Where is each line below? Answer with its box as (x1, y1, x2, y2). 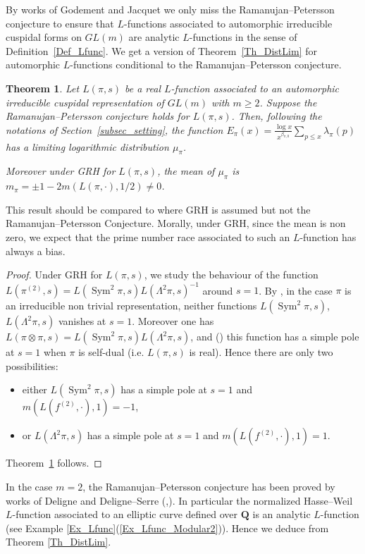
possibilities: (6, 358, 58, 373)
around (202, 283, 233, 297)
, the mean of (157, 164, 215, 178)
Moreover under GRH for (6, 164, 116, 178)
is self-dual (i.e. (78, 345, 144, 359)
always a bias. (6, 243, 66, 258)
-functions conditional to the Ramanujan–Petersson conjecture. (70, 57, 342, 72)
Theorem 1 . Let (6, 80, 80, 95)
